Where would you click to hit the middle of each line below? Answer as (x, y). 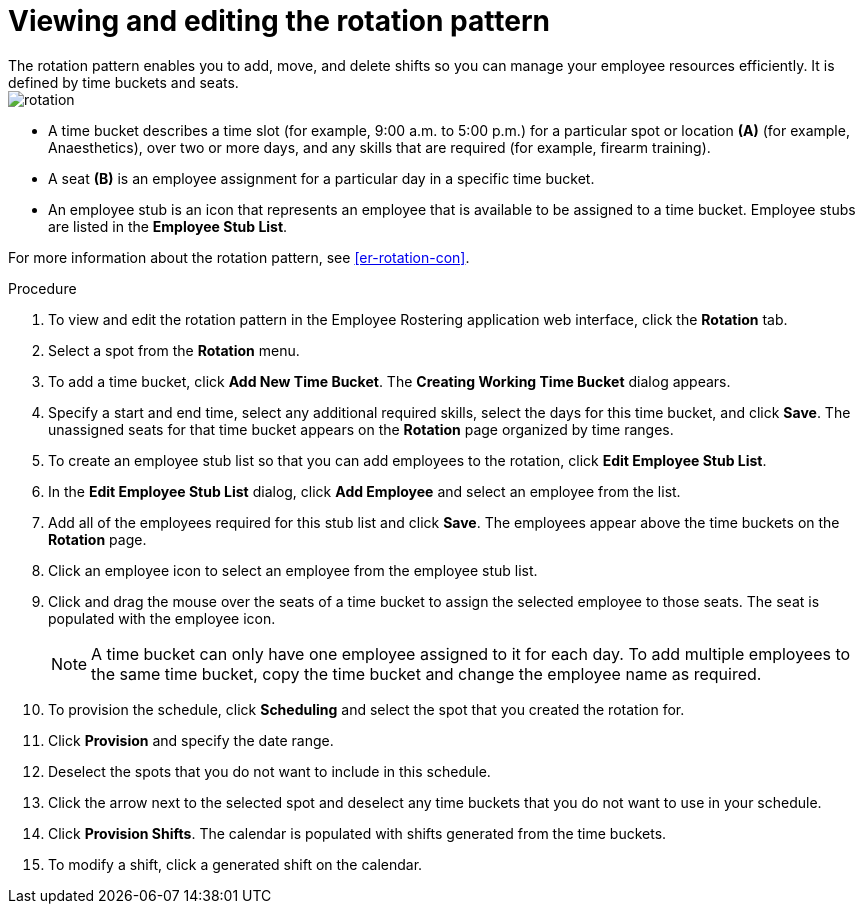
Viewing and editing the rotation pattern (279, 21)
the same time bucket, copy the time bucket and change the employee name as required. (426, 673)
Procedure (42, 288)
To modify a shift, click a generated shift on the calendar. (235, 864)
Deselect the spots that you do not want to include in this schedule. (269, 771)
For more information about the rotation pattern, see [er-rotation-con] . (239, 257)
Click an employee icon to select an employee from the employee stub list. (293, 570)
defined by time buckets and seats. (123, 82)
